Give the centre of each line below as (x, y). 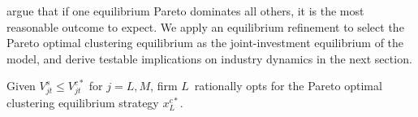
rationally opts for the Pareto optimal (288, 86)
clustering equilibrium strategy (83, 103)
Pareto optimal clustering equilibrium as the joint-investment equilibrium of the (205, 43)
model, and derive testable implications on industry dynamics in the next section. (209, 58)
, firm (164, 86)
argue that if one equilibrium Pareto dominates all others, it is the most (185, 11)
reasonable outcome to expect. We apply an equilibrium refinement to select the (205, 26)
